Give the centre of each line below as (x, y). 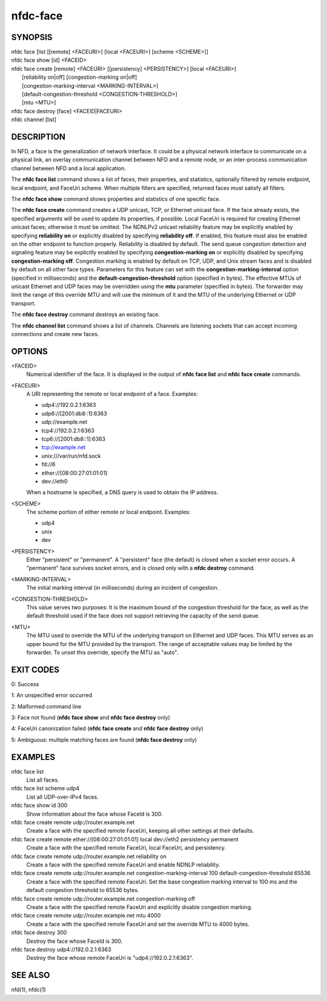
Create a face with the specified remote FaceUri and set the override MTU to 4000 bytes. (138, 924)
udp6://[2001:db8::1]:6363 (74, 413)
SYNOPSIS (32, 37)
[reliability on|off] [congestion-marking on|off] (80, 77)
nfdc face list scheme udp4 (45, 788)
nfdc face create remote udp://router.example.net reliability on (89, 856)
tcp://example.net (64, 448)
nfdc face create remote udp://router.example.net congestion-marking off (103, 899)
